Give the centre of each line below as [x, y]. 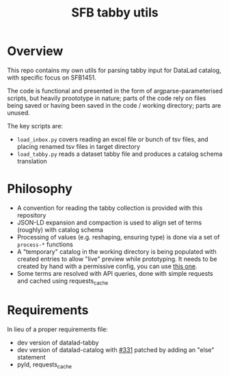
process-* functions [45, 244]
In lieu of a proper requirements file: [57, 329]
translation [32, 161]
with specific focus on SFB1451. [52, 78]
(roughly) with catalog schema [60, 230]
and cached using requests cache [63, 281]
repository [31, 215]
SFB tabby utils [115, 13]
